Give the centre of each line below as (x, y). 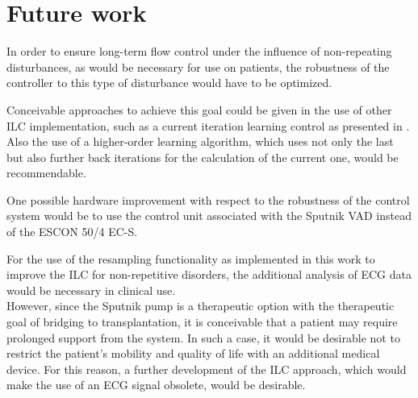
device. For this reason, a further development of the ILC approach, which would (207, 369)
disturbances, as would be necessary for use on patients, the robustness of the (198, 66)
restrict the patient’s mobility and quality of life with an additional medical (193, 353)
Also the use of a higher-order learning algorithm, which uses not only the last (200, 141)
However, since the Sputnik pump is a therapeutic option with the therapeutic (201, 306)
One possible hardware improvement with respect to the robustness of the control (208, 199)
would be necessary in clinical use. (91, 290)
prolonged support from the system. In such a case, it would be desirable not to (203, 337)
